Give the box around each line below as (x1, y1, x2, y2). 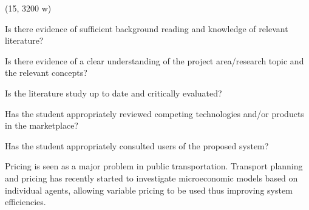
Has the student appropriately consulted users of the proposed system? (5, 139, 269, 152)
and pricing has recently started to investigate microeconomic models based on (5, 171, 298, 184)
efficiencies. (5, 195, 46, 208)
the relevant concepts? (5, 66, 87, 79)
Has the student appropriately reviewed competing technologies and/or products (5, 107, 304, 120)
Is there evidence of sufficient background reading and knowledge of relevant (5, 22, 288, 35)
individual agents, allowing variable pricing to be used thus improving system (5, 183, 293, 196)
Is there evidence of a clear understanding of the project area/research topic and (5, 54, 304, 67)
